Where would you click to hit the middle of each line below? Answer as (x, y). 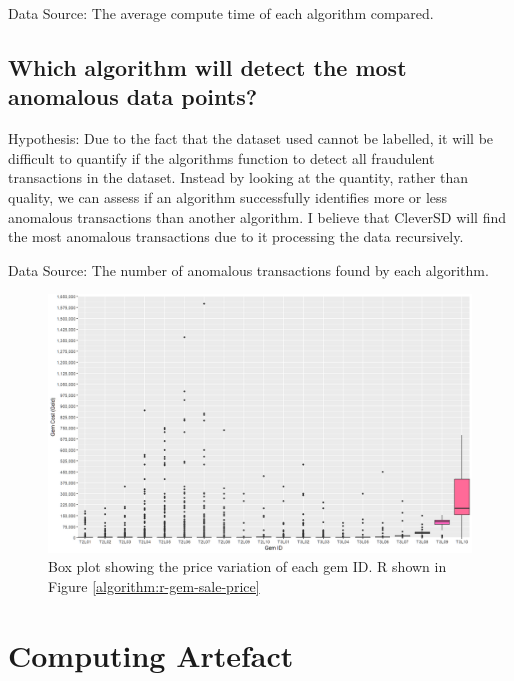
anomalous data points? (133, 96)
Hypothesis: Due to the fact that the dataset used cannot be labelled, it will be (251, 138)
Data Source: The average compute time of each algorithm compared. (221, 13)
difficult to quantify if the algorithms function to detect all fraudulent (221, 157)
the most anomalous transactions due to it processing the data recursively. (236, 236)
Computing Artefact (151, 654)
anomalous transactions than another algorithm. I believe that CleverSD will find (257, 216)
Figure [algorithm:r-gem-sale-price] (154, 585)
